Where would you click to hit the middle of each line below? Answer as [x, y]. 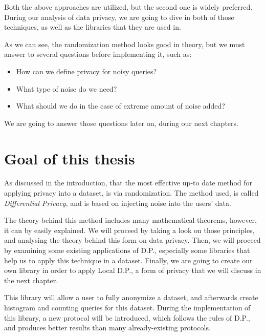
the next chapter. [31, 280]
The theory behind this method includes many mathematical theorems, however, [130, 220]
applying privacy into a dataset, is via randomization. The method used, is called [131, 193]
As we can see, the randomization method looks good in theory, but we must [125, 44]
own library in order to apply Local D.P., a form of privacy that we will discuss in [133, 270]
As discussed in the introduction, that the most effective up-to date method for [128, 183]
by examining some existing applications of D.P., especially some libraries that [127, 250]
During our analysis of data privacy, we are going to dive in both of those [119, 17]
